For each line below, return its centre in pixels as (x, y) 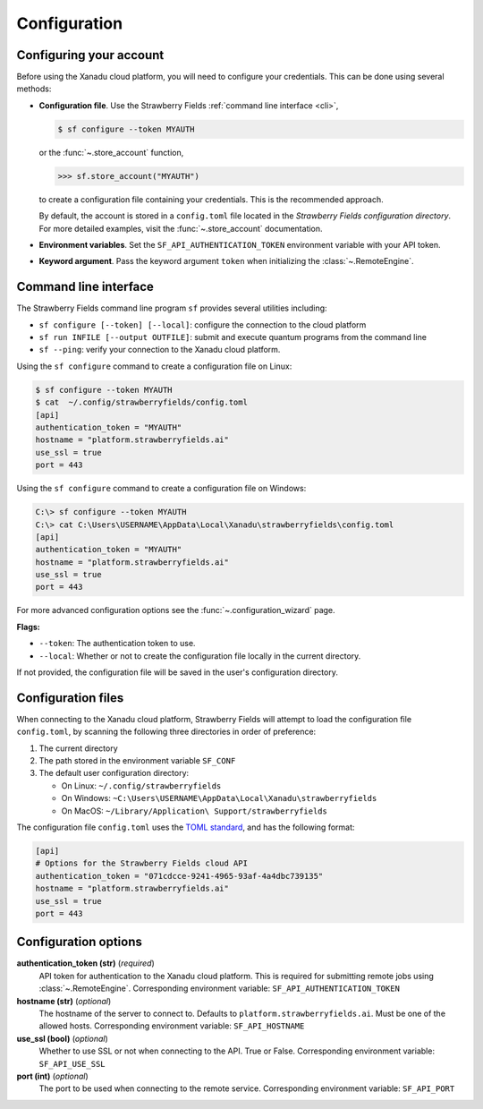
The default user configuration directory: (114, 773)
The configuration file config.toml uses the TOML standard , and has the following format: (186, 827)
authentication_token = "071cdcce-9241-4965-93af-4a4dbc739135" (179, 876)
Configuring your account (90, 55)
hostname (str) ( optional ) (64, 1001)
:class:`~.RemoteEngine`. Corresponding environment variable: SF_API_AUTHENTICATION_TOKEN (219, 988)
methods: (34, 89)
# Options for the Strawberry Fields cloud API (141, 863)
